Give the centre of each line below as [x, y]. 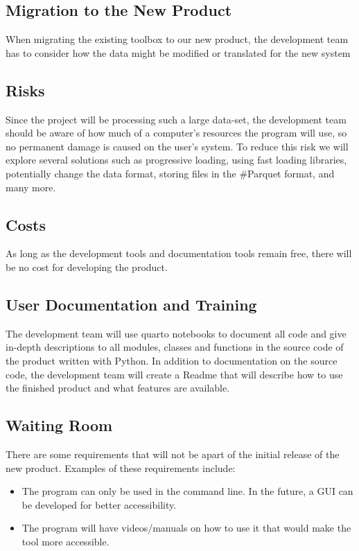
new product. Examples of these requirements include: [121, 467]
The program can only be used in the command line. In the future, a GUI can [187, 491]
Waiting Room [59, 425]
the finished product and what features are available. [118, 388]
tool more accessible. [65, 541]
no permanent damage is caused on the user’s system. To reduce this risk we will [177, 146]
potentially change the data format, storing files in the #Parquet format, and [170, 173]
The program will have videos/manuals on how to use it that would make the [186, 528]
